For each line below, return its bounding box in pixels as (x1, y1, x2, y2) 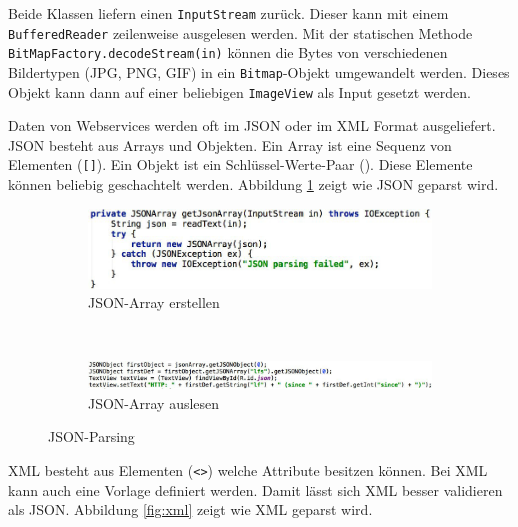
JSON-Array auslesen (88, 392, 220, 413)
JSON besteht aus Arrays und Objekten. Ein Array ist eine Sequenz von (8, 134, 452, 155)
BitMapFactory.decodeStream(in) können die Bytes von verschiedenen (8, 42, 448, 63)
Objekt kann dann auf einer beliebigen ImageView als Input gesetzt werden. (8, 81, 471, 102)
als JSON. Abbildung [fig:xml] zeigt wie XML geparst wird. (8, 499, 373, 520)
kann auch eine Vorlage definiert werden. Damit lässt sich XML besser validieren (8, 479, 503, 500)
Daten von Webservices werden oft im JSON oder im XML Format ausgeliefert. (8, 115, 496, 136)
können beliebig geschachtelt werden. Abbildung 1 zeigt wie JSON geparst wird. (8, 174, 499, 195)
